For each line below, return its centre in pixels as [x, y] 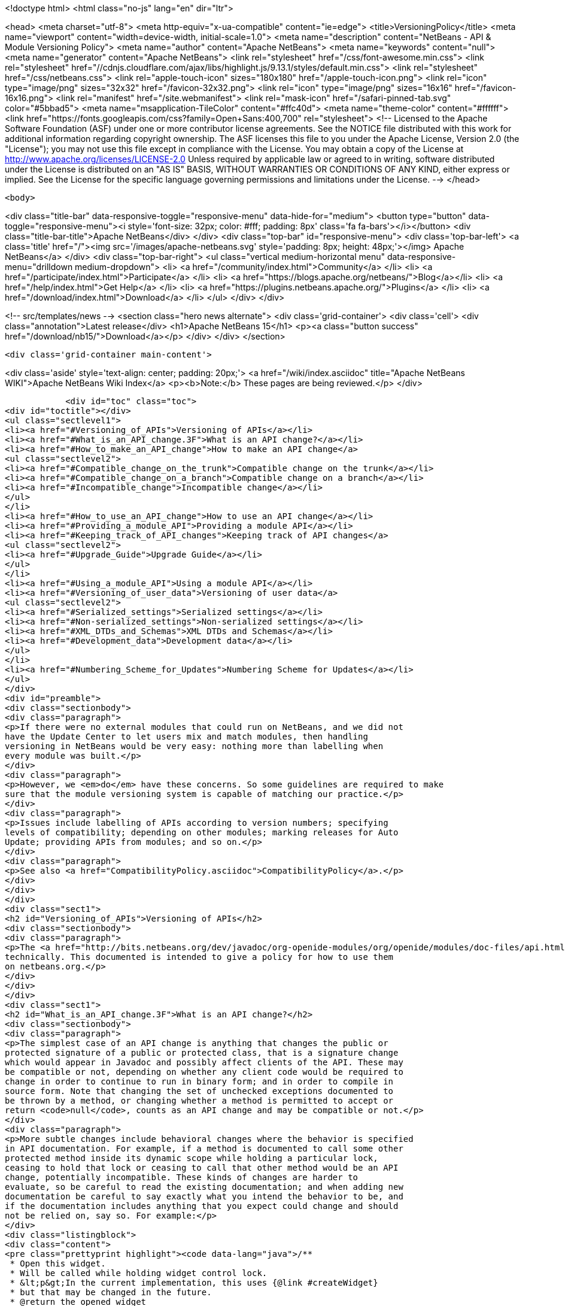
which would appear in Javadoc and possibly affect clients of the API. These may [204, 1062]
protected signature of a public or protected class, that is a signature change [202, 1053]
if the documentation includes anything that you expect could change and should [202, 1206]
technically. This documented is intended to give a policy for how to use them [199, 957]
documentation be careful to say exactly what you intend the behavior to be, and [204, 1196]
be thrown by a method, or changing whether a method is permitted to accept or [199, 1101]
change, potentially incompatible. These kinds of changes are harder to [182, 1177]
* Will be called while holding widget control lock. [139, 1273]
